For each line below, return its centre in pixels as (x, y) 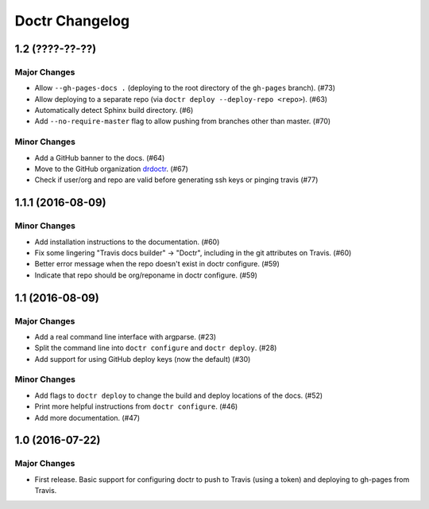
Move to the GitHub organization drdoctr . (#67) (111, 169)
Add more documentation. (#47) (87, 418)
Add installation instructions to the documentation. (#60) (127, 242)
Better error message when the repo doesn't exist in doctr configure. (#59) (157, 264)
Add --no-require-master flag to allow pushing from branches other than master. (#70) (183, 121)
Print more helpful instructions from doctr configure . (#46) (136, 406)
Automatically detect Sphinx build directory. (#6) (114, 111)
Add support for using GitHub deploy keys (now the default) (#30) (143, 359)
